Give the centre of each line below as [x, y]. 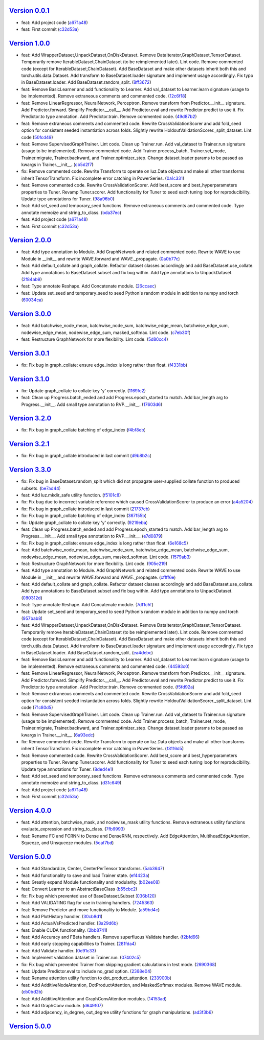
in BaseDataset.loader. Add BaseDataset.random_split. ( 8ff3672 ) [86, 82]
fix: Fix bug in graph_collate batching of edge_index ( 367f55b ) [84, 516]
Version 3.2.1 [29, 444]
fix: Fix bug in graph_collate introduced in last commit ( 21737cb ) [86, 509]
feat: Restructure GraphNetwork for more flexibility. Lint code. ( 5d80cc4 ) [95, 339]
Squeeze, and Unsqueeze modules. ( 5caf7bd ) [68, 843]
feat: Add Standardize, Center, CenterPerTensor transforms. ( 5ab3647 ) [93, 869]
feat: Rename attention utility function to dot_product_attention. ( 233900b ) [96, 978]
